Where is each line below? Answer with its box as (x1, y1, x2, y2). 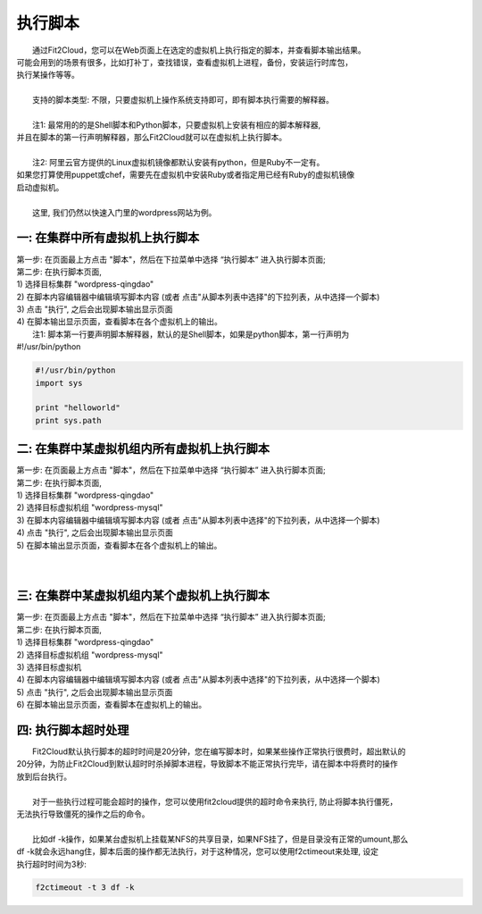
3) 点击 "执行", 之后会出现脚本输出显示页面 (16, 304, 173, 314)
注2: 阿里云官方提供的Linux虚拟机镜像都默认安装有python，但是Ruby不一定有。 (32, 157, 325, 168)
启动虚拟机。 (16, 181, 64, 192)
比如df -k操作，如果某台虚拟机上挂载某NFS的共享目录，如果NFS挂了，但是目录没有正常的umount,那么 (32, 834, 409, 844)
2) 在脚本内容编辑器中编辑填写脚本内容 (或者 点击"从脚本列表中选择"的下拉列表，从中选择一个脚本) (16, 291, 380, 302)
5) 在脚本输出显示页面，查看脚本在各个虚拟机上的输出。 (16, 540, 222, 550)
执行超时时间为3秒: (16, 859, 87, 869)
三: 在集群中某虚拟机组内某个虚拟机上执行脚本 (16, 588, 270, 603)
